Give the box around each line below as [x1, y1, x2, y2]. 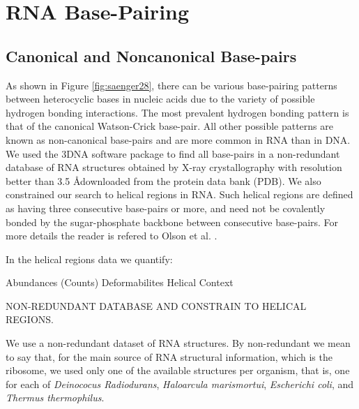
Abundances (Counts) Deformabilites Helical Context [6, 275, 234, 290]
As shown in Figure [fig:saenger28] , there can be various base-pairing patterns [6, 77, 337, 92]
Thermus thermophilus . [6, 390, 105, 405]
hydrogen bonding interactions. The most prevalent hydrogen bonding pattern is [6, 105, 349, 119]
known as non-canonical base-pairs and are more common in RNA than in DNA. [6, 132, 351, 147]
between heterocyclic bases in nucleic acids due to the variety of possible [6, 91, 315, 106]
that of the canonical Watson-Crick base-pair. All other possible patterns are [6, 119, 333, 133]
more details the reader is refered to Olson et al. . [6, 228, 217, 243]
